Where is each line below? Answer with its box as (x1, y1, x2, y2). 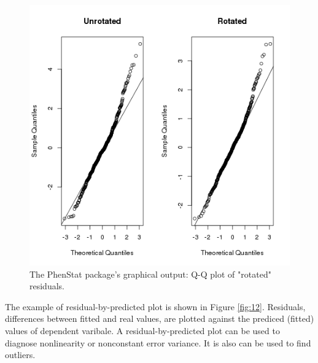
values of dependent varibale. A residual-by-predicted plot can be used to (5, 324, 280, 337)
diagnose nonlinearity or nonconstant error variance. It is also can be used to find (5, 336, 311, 349)
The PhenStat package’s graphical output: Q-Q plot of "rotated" (29, 267, 271, 280)
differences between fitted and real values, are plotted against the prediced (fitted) (5, 312, 314, 325)
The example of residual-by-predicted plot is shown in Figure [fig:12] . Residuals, (5, 300, 306, 313)
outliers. (5, 348, 36, 361)
